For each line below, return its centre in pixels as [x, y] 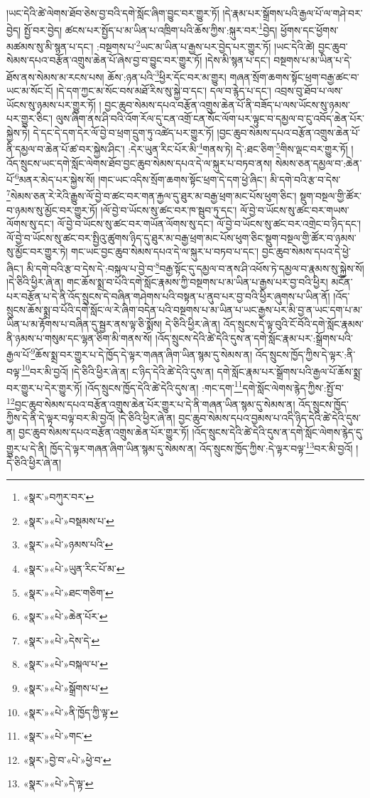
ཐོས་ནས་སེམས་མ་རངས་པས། [55, 76]
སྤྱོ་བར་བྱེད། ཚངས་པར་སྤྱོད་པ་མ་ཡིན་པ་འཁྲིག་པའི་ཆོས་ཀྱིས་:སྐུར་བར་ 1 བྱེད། [151, 28]
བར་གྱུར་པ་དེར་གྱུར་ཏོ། [44, 387]
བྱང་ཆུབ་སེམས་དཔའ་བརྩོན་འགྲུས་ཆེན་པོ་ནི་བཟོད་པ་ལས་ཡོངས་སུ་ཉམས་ [227, 104]
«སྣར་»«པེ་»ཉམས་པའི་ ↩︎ [68, 544]
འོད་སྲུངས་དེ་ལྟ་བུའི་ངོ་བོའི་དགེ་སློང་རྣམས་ [293, 324]
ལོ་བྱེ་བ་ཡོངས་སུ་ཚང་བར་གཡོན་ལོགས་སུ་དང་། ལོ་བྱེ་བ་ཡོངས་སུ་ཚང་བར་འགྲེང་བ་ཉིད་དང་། [209, 224]
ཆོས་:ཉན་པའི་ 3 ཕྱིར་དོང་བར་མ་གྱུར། [167, 75]
